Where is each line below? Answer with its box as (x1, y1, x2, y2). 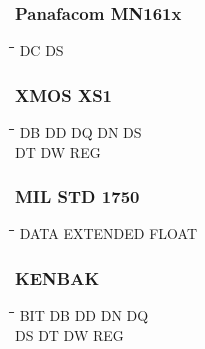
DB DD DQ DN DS (19, 122, 142, 143)
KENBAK (15, 265, 100, 290)
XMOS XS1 (15, 82, 113, 107)
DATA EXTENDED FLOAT (19, 223, 198, 244)
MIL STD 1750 (15, 184, 140, 209)
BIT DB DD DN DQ (19, 305, 149, 326)
